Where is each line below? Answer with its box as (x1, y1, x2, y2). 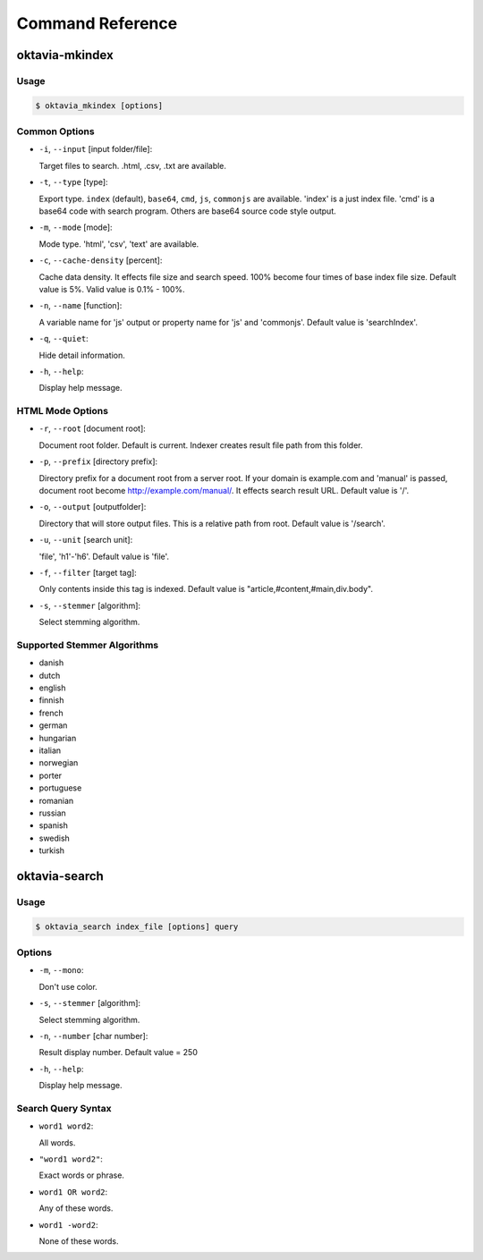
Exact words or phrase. (38, 1170, 125, 1180)
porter (38, 770, 63, 781)
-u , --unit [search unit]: (38, 535, 133, 545)
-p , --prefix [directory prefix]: (38, 456, 158, 467)
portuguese (38, 782, 82, 793)
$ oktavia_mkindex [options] (35, 100, 164, 111)
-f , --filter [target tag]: (38, 567, 138, 578)
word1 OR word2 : (38, 1186, 108, 1197)
